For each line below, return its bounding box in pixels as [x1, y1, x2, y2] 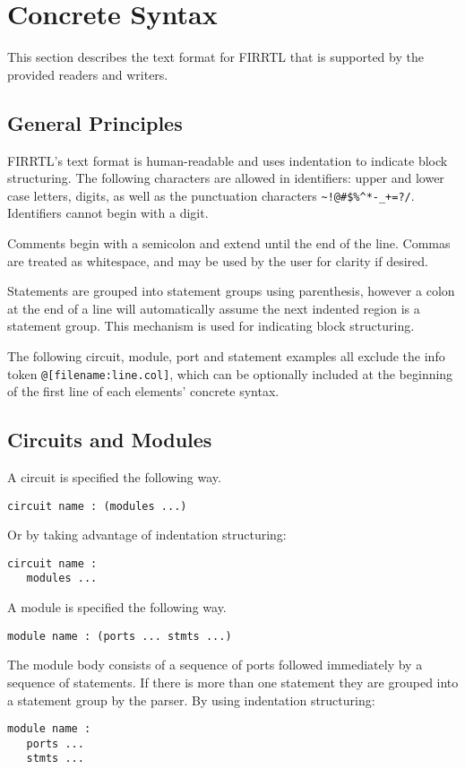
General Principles [7, 108, 183, 136]
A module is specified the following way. [7, 598, 227, 617]
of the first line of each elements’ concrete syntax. [7, 382, 280, 401]
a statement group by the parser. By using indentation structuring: [7, 690, 375, 709]
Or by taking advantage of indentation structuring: [7, 525, 287, 544]
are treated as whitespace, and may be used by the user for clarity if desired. [7, 251, 428, 270]
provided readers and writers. [7, 65, 168, 83]
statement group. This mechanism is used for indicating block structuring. [7, 316, 415, 335]
